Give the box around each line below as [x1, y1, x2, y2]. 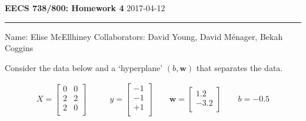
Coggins [5, 42, 34, 54]
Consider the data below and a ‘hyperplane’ [5, 61, 163, 73]
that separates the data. [196, 61, 283, 73]
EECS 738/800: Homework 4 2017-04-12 [5, 2, 165, 14]
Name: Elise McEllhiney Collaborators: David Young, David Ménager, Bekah [5, 30, 283, 42]
